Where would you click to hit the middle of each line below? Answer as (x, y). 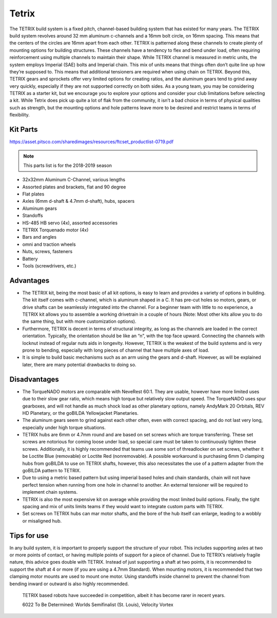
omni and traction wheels (49, 244)
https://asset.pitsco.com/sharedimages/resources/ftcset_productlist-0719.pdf (92, 142)
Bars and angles (39, 237)
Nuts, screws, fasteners (47, 252)
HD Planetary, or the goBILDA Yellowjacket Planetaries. (80, 413)
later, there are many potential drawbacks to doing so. (79, 364)
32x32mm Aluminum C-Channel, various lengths (74, 180)
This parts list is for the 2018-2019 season (68, 165)
